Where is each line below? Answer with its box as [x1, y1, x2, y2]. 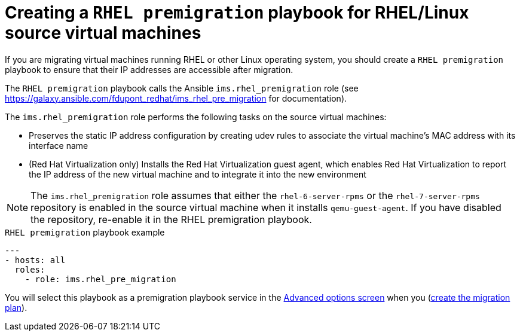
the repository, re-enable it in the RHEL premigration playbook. [30, 213, 312, 225]
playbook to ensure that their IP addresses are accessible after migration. [5, 64, 293, 75]
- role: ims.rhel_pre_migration [25, 274, 176, 284]
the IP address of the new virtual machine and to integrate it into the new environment [29, 169, 366, 179]
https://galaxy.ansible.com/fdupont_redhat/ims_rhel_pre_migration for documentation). [5, 93, 347, 103]
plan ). [5, 302, 27, 313]
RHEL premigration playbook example [5, 227, 165, 237]
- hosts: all [5, 255, 66, 265]
